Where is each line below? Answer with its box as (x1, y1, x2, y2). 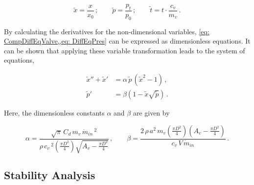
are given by (133, 108, 170, 118)
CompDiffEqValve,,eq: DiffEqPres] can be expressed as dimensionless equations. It (4, 36, 251, 46)
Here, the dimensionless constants (4, 108, 105, 118)
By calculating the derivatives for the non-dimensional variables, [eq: (4, 26, 209, 36)
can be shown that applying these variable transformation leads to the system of (4, 45, 245, 55)
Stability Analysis (4, 167, 95, 182)
